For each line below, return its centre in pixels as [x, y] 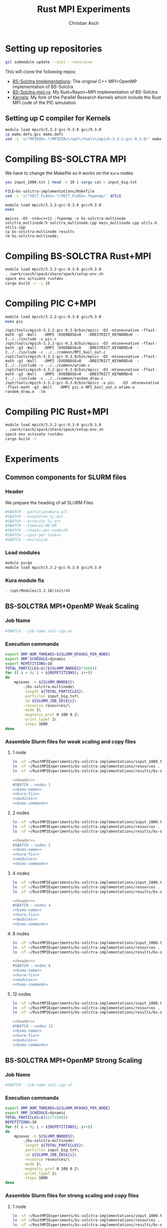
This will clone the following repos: [41, 72]
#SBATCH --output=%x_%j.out [34, 516]
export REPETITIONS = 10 [29, 664]
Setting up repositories [54, 48]
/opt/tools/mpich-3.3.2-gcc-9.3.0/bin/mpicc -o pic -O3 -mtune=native [82, 383]
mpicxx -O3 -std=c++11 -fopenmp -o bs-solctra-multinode [66, 219]
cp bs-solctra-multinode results [40, 232]
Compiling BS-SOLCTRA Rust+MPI [78, 256]
